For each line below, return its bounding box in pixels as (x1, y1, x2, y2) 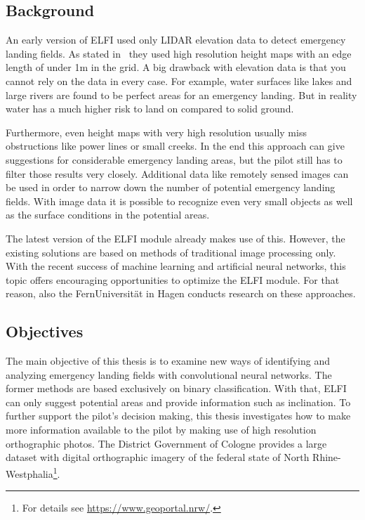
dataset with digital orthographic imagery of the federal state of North (6, 450, 310, 464)
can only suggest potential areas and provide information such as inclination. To (6, 394, 351, 409)
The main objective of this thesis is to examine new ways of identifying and (6, 353, 330, 368)
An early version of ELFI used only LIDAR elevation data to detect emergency (6, 32, 346, 47)
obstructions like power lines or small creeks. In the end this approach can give (6, 138, 345, 153)
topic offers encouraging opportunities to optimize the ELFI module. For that (6, 272, 340, 287)
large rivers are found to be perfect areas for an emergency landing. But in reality (6, 87, 357, 102)
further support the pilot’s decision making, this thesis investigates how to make (6, 408, 351, 423)
